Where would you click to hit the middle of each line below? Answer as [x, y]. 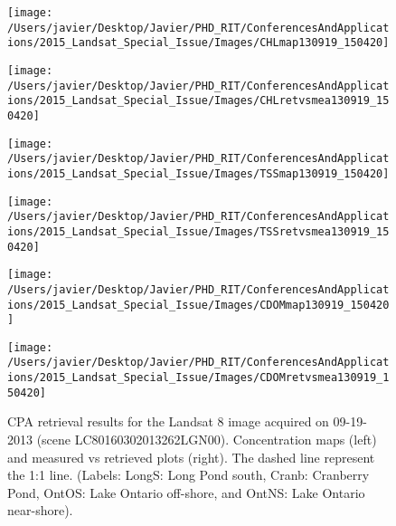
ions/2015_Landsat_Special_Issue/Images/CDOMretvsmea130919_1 [198, 378]
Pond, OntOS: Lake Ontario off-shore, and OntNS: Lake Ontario [186, 492]
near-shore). [40, 510]
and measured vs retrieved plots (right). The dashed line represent [191, 457]
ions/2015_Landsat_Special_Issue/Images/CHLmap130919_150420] [198, 43]
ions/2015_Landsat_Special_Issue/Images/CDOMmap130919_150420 [198, 305]
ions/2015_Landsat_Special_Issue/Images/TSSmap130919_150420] [198, 173]
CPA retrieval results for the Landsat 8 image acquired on [168, 421]
